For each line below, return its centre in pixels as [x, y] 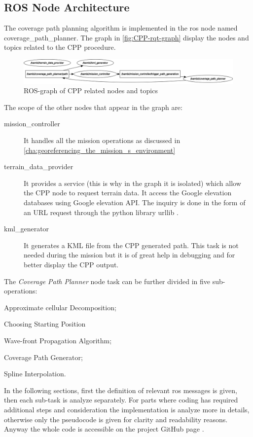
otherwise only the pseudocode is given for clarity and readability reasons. [116, 419]
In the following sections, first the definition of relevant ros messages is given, [121, 390]
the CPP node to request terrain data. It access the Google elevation [128, 193]
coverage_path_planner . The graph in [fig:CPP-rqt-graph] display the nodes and [126, 37]
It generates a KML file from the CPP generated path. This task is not [131, 245]
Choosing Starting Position [45, 324]
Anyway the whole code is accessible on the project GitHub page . [104, 429]
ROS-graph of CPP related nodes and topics [91, 91]
